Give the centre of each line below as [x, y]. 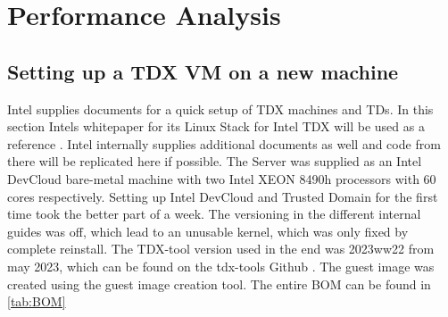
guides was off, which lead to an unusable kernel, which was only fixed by [208, 231]
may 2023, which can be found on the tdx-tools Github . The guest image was [221, 266]
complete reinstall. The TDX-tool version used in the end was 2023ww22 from [221, 249]
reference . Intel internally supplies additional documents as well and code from [224, 143]
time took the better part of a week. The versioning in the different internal [214, 214]
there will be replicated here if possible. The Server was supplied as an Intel [215, 161]
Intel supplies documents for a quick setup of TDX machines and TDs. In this [220, 108]
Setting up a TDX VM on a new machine [203, 71]
